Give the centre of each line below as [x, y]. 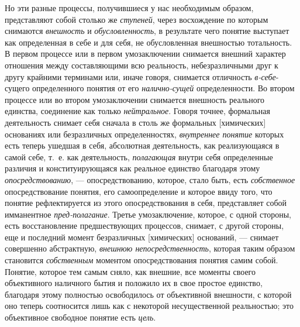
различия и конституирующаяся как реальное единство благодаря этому [132, 168]
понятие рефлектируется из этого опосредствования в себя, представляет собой [146, 203]
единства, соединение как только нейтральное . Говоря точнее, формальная [137, 111]
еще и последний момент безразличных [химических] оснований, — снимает [142, 237]
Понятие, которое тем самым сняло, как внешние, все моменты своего [130, 271]
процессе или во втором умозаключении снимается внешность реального [135, 99]
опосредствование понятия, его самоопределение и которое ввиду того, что [139, 191]
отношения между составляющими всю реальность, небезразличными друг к [142, 65]
